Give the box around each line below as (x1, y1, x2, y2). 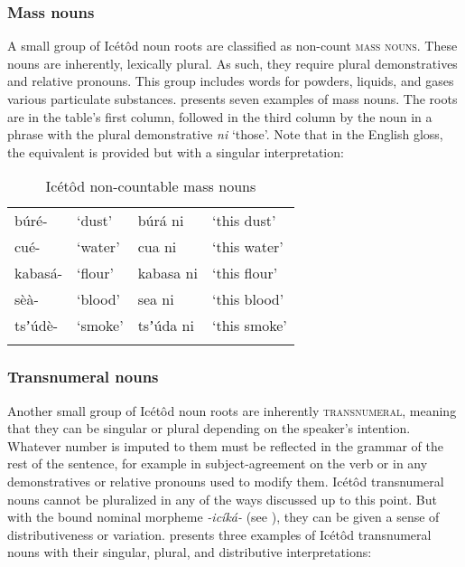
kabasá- (14, 262, 62, 284)
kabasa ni (137, 262, 198, 284)
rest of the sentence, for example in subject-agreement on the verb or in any (7, 454, 428, 473)
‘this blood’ (211, 288, 284, 310)
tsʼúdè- (14, 315, 59, 336)
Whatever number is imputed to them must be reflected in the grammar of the (7, 436, 443, 455)
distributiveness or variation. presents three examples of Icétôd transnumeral (7, 524, 432, 543)
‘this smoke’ (211, 315, 287, 336)
